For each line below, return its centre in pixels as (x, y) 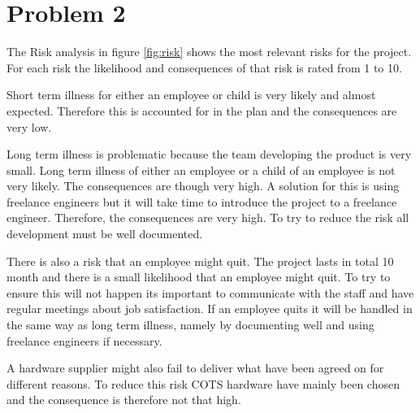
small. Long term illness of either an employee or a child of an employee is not (201, 170)
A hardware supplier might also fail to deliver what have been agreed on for (195, 368)
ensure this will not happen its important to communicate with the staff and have (210, 292)
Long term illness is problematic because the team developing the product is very (209, 154)
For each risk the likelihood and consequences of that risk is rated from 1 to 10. (204, 67)
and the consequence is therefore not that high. (124, 400)
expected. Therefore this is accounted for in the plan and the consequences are (202, 110)
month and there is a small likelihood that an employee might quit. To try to (199, 277)
